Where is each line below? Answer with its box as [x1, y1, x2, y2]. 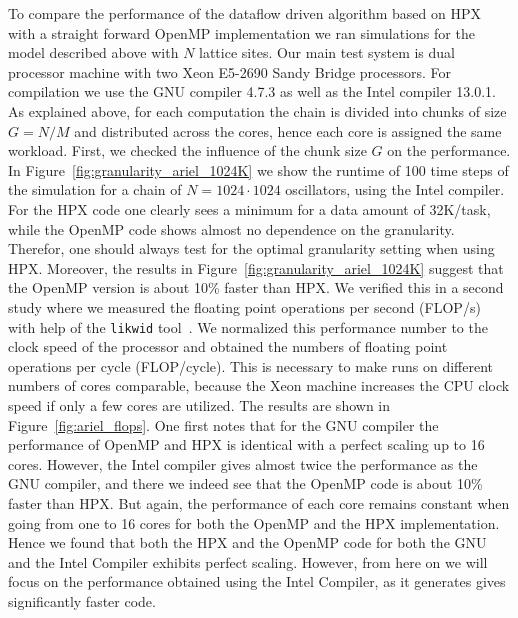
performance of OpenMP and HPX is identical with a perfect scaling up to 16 [8, 434, 485, 455]
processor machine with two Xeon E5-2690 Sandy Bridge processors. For [8, 61, 451, 82]
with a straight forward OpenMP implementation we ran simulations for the [8, 22, 475, 43]
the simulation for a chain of [8, 179, 182, 200]
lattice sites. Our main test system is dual [199, 42, 455, 63]
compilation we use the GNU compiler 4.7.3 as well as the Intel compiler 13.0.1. [8, 81, 497, 102]
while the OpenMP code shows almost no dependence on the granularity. [8, 218, 455, 239]
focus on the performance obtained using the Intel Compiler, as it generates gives [8, 571, 506, 592]
